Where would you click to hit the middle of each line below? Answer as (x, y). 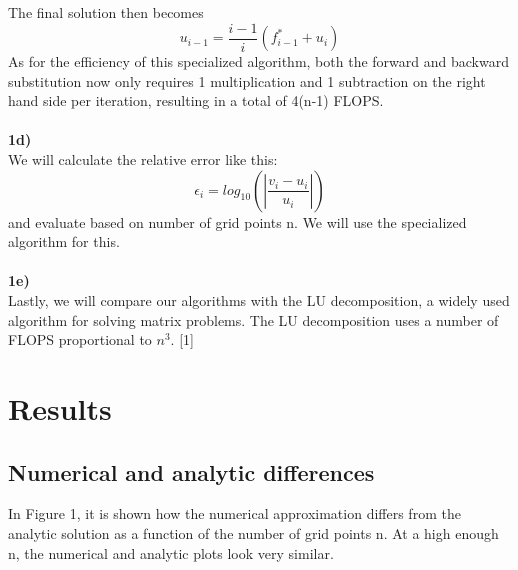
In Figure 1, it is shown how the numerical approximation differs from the (234, 513)
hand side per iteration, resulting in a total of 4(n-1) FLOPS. (196, 100)
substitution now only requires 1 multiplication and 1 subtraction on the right (247, 80)
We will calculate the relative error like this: (143, 159)
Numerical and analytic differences (191, 471)
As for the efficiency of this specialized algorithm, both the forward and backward (258, 61)
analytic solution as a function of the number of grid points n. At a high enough (253, 532)
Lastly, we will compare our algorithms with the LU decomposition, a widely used (259, 300)
